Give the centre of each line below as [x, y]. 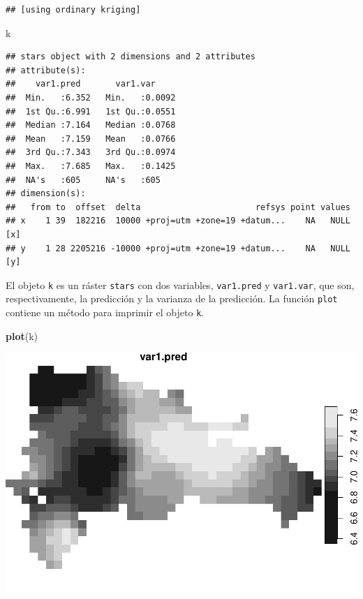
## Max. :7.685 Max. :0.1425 [91, 166]
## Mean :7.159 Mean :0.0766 [91, 139]
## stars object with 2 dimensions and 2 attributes [131, 57]
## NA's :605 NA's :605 [83, 180]
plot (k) [22, 335]
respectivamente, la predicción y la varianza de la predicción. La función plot [172, 298]
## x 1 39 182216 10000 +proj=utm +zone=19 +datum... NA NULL [178, 221]
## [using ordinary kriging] [73, 10]
